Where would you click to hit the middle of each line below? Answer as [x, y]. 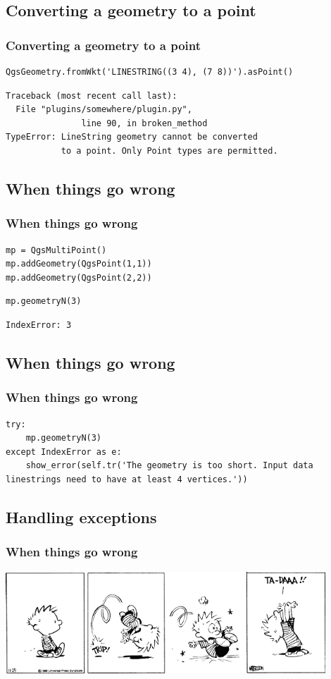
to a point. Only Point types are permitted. [169, 151]
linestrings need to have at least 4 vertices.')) [127, 479]
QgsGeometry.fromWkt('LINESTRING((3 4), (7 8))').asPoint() [150, 72]
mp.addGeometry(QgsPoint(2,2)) [79, 277]
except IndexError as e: [64, 452]
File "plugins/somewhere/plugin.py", [104, 110]
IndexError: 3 [39, 325]
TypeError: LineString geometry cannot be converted [132, 137]
